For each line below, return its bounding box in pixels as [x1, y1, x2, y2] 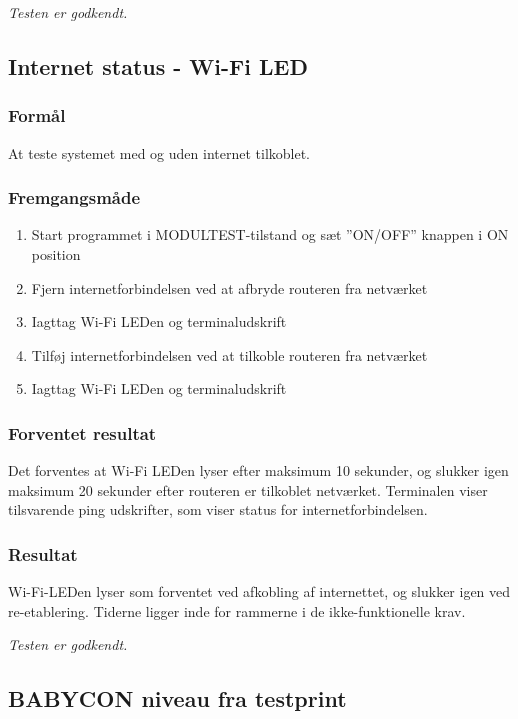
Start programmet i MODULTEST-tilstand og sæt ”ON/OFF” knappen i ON [31, 224, 509, 245]
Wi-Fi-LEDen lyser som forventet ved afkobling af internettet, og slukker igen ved [8, 581, 511, 602]
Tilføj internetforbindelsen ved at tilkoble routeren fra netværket [31, 344, 428, 365]
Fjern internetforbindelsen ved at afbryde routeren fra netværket [31, 277, 428, 298]
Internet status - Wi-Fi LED [8, 50, 308, 81]
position [31, 244, 81, 264]
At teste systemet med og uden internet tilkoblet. [8, 142, 311, 163]
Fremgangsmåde [8, 185, 141, 210]
